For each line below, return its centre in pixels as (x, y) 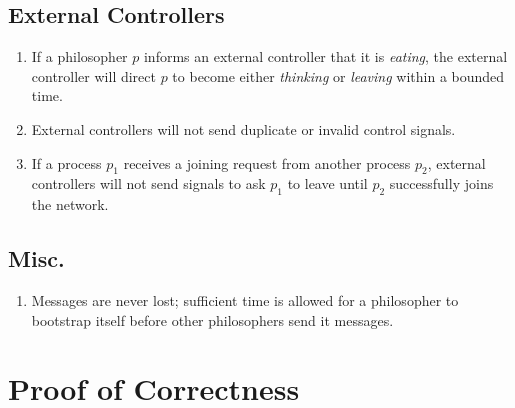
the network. (70, 204)
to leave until (327, 183)
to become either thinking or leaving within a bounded (338, 75)
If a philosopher (79, 56)
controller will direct (93, 75)
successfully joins (441, 183)
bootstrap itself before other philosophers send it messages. (212, 319)
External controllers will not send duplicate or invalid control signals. (243, 128)
